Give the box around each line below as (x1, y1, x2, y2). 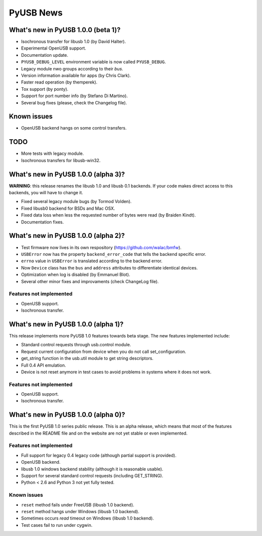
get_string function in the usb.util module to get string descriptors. (21, 355, 154, 361)
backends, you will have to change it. (9, 190, 83, 196)
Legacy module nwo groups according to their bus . (21, 66, 123, 71)
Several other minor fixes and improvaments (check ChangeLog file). (21, 278, 159, 284)
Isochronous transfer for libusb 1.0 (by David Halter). (21, 39, 126, 45)
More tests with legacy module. (21, 151, 84, 156)
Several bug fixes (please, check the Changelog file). (21, 100, 127, 105)
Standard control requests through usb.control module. (21, 342, 131, 348)
